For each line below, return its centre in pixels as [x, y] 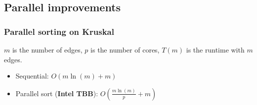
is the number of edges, [47, 50]
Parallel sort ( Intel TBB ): [57, 93]
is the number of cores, [125, 50]
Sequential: [32, 76]
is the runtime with [215, 50]
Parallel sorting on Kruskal [59, 31]
